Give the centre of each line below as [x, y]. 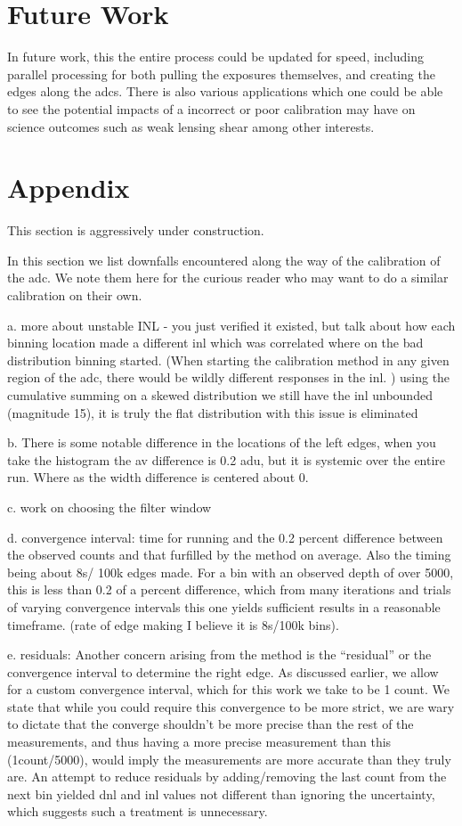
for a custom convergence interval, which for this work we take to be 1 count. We [228, 689]
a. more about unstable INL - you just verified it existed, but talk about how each [231, 325]
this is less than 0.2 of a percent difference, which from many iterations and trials [229, 589]
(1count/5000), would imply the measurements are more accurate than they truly [229, 759]
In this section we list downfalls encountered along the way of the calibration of [224, 260]
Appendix [69, 188]
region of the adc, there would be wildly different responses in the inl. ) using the [229, 377]
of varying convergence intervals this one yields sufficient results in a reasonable [224, 606]
